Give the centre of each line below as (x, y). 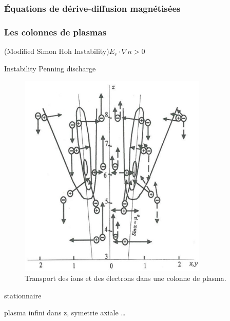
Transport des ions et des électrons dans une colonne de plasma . (126, 278)
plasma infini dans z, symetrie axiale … (65, 313)
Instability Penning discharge (50, 68)
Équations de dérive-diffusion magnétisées (92, 8)
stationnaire (23, 295)
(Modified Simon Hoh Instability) (57, 51)
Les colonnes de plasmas (55, 32)
